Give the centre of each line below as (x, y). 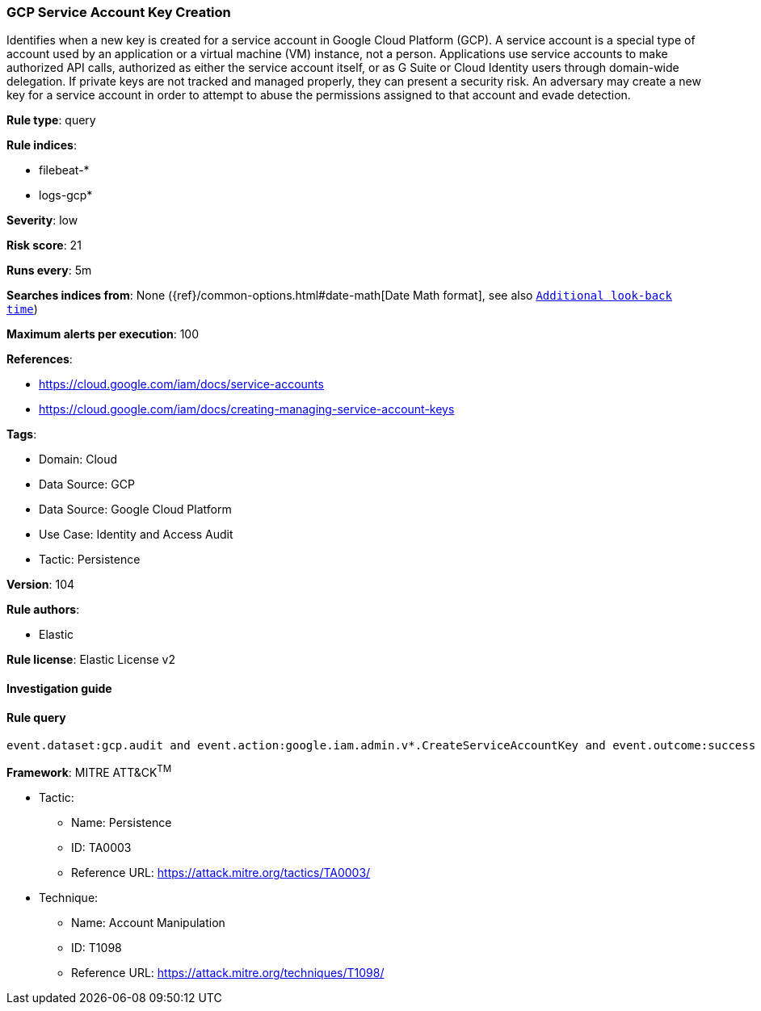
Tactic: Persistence (90, 560)
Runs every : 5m (49, 271)
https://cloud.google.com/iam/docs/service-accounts (181, 384)
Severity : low (42, 220)
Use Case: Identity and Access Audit (136, 535)
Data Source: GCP (87, 485)
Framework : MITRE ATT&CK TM (89, 771)
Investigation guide (59, 688)
